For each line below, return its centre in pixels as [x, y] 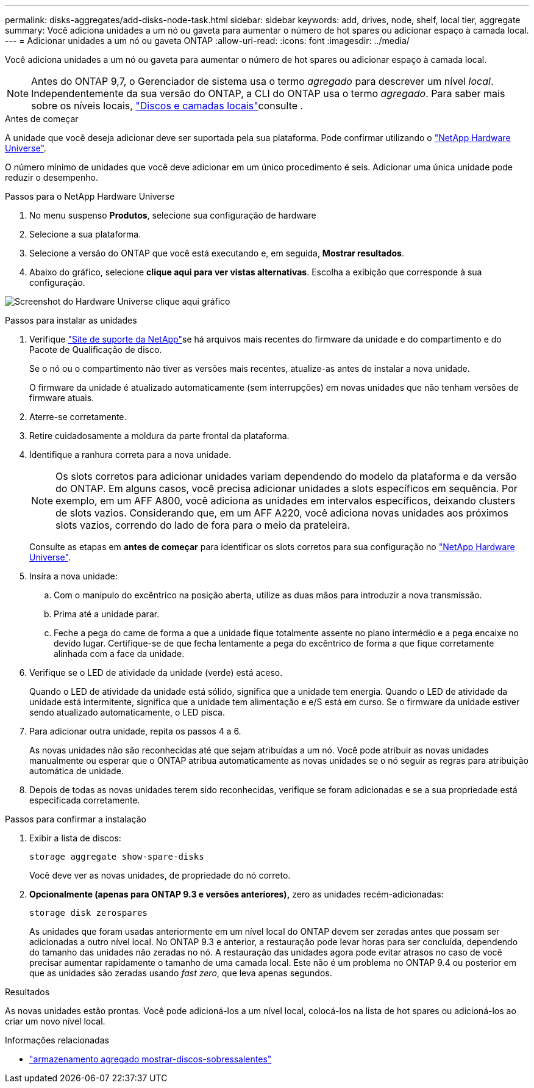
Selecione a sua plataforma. [85, 234]
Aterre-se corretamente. [78, 417]
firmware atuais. [62, 398]
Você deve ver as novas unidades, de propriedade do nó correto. [160, 875]
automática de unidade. [77, 771]
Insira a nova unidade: [73, 576]
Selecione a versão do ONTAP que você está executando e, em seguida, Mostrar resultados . [217, 253]
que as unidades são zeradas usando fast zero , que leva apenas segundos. [181, 973]
